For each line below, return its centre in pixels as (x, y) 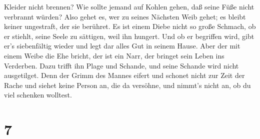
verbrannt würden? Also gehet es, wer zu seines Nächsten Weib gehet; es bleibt (125, 16)
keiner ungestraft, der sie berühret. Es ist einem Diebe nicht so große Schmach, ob (130, 26)
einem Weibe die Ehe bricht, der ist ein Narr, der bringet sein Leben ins (114, 55)
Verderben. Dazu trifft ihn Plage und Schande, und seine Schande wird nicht (121, 65)
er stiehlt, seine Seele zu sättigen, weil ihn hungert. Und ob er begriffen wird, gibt (129, 36)
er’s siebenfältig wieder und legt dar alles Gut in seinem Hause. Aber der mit (122, 46)
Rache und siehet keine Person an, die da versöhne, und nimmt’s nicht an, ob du (127, 85)
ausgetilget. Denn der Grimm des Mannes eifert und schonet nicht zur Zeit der (124, 75)
